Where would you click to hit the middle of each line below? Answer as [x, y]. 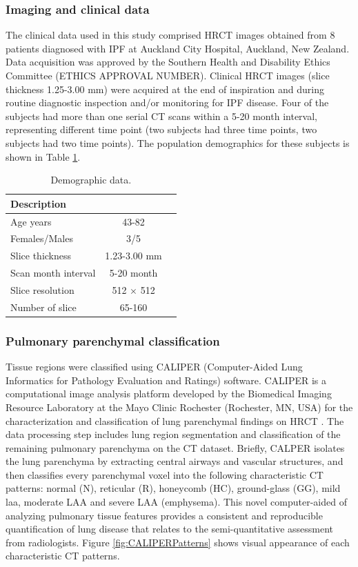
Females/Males [42, 238]
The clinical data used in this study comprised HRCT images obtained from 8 [170, 35]
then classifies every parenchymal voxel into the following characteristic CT [165, 474]
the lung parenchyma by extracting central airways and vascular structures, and [175, 461]
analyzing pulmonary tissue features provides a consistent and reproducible [164, 515]
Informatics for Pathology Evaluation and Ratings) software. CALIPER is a [166, 380]
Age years [31, 221]
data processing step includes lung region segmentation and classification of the [173, 434]
